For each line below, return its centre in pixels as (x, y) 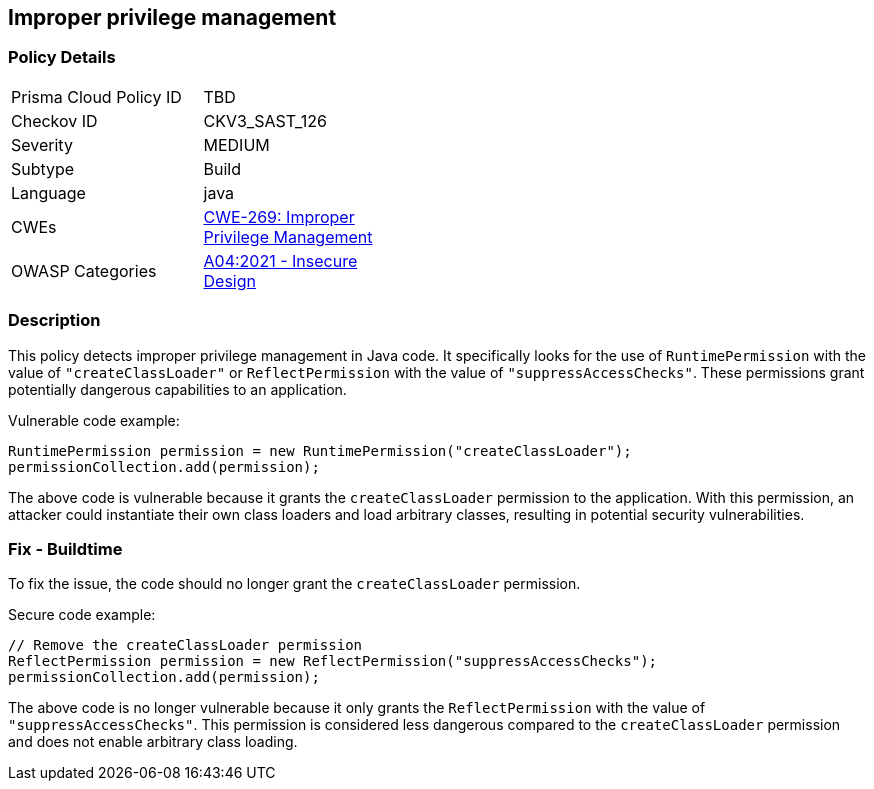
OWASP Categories (84, 270)
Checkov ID (54, 120)
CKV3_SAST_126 (265, 120)
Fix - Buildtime (65, 548)
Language (48, 192)
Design (229, 280)
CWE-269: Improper (279, 216)
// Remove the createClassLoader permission (185, 645)
